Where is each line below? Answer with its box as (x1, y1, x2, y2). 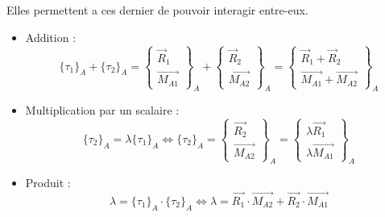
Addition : (25, 28, 77, 45)
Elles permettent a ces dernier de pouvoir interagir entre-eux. (6, 2, 308, 18)
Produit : (25, 174, 71, 191)
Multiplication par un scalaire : (25, 101, 180, 118)
